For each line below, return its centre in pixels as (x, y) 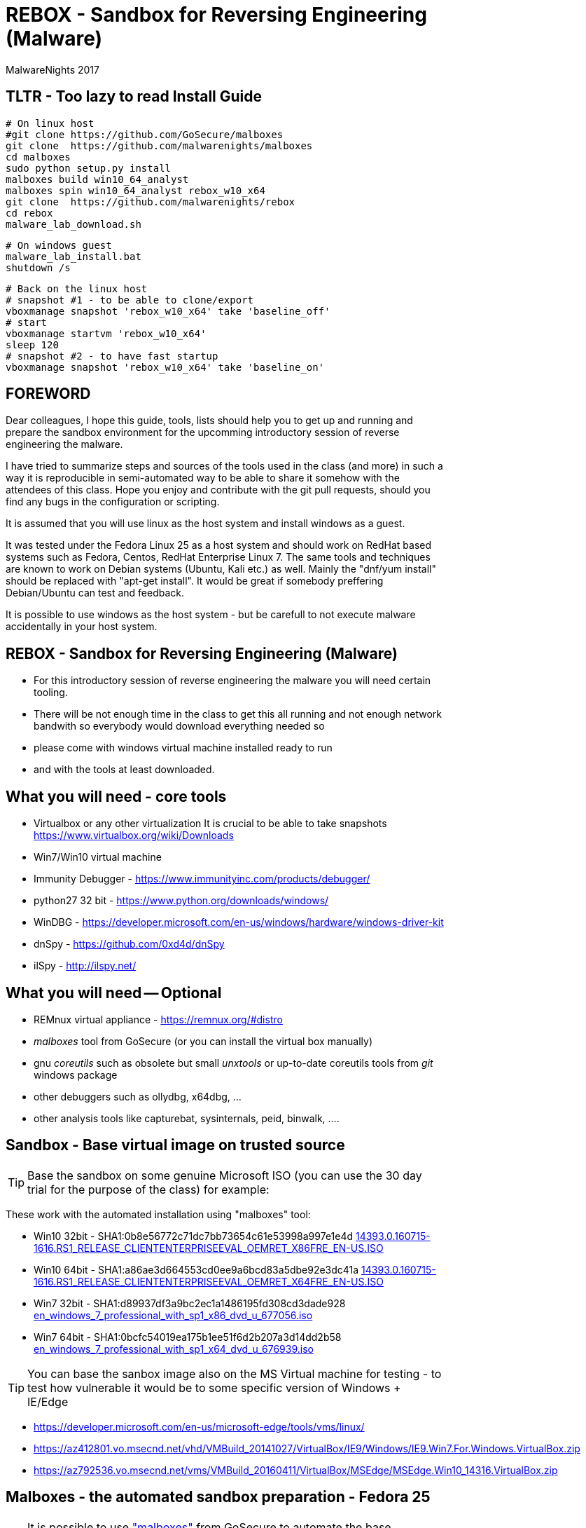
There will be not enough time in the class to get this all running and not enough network (238, 714)
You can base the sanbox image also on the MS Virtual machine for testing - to (235, 1373)
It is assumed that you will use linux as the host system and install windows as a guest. (205, 524)
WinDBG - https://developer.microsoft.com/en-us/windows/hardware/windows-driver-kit (239, 922)
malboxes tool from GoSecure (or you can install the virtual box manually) (203, 1041)
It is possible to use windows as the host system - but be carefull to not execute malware (211, 615)
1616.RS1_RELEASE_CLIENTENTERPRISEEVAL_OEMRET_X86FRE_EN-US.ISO (209, 1248)
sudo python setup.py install (89, 168)
